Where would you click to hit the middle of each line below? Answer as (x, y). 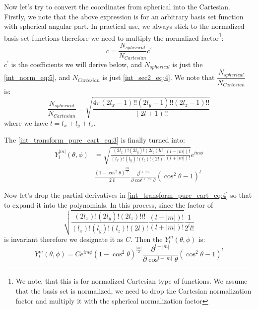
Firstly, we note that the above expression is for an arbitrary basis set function (124, 16)
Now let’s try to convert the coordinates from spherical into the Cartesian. (117, 6)
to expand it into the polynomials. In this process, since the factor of (109, 204)
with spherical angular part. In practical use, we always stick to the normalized (124, 26)
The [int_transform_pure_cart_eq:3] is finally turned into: (95, 139)
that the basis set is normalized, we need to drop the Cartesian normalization (133, 290)
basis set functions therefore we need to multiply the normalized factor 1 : (114, 37)
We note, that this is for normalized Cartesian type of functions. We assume (131, 281)
